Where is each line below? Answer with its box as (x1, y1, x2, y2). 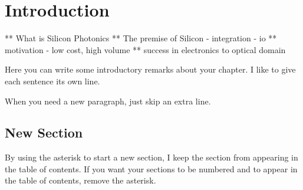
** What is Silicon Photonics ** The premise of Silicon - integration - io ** (5, 32, 277, 44)
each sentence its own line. (5, 74, 100, 87)
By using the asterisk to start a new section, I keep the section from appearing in (5, 151, 298, 163)
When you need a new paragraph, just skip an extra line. (5, 94, 211, 107)
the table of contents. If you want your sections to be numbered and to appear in (5, 162, 298, 175)
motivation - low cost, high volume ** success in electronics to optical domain (5, 43, 286, 55)
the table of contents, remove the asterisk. (5, 174, 156, 186)
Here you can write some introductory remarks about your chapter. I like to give (5, 63, 296, 76)
